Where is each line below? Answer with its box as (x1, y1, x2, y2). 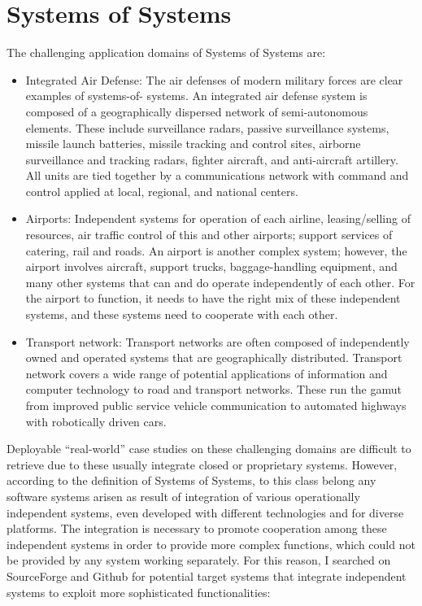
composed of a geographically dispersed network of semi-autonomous (25, 102, 368, 120)
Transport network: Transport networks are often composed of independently (25, 333, 410, 350)
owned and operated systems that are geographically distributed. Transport (25, 349, 402, 366)
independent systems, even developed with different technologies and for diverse (7, 504, 404, 521)
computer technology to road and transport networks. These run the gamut (25, 381, 402, 398)
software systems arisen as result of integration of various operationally (7, 487, 360, 504)
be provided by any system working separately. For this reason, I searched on (7, 552, 391, 569)
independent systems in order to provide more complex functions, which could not (7, 535, 415, 552)
